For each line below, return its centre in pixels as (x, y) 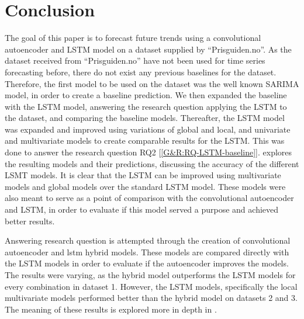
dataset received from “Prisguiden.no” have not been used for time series (135, 60)
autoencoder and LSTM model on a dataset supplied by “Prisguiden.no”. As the (148, 49)
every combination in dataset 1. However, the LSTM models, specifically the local (151, 286)
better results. (30, 221)
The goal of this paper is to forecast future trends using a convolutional (133, 38)
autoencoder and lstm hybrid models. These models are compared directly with (147, 252)
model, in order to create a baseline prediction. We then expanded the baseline (146, 95)
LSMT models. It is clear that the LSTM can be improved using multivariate (143, 175)
